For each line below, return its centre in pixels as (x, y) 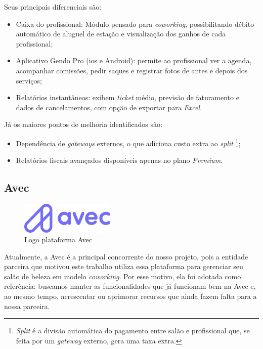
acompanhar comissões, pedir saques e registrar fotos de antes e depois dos (132, 70)
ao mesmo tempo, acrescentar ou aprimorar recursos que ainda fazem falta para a (130, 296)
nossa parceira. (27, 306)
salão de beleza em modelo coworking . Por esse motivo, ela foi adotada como (123, 276)
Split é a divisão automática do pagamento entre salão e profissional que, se (133, 331)
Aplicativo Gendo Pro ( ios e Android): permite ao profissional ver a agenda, (134, 60)
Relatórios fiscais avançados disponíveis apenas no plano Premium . (119, 160)
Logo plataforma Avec (58, 239)
